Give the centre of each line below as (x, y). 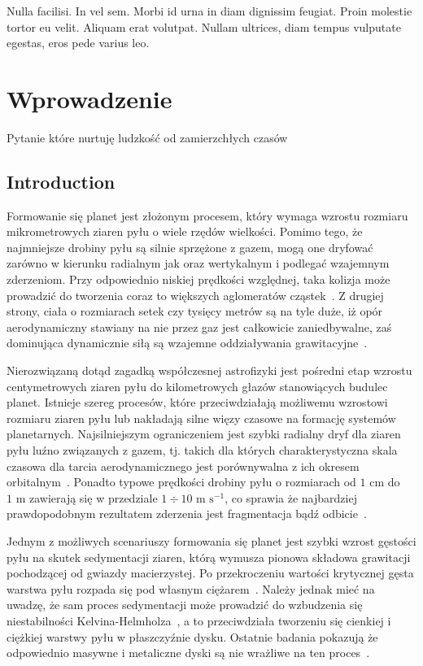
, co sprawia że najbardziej (291, 497)
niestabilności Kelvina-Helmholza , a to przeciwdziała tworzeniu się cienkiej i (199, 620)
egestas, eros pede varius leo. (78, 43)
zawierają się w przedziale (93, 497)
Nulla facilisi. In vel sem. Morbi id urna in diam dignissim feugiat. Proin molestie (209, 11)
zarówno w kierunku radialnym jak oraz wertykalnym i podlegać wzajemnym (198, 263)
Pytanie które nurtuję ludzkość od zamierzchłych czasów (147, 137)
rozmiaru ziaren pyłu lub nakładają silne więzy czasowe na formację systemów (201, 418)
